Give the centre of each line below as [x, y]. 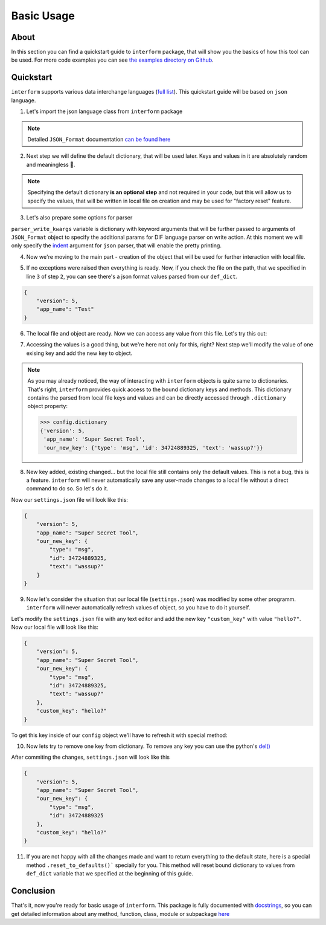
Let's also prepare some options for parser [79, 218]
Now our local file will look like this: [55, 627]
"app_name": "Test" [66, 309]
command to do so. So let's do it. [67, 488]
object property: [48, 406]
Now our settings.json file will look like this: [69, 499]
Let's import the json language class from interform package [104, 111]
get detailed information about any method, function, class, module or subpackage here [120, 914]
